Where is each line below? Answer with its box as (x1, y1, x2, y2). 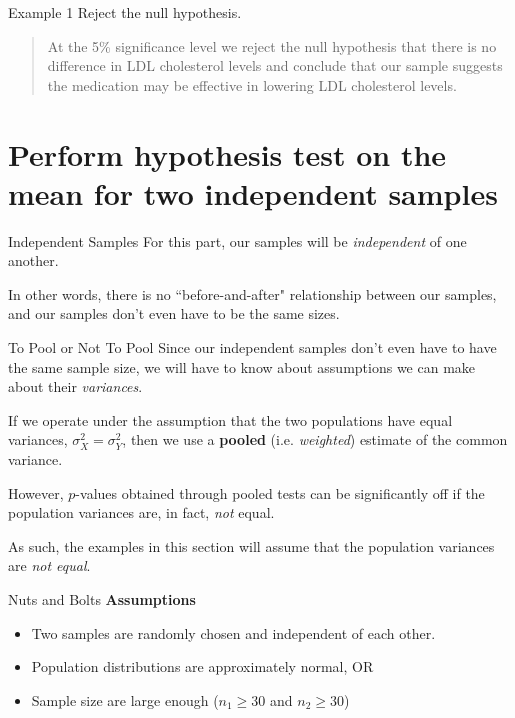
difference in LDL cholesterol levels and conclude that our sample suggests (47, 55, 503, 76)
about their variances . (8, 376, 143, 397)
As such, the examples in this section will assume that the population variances (8, 535, 495, 556)
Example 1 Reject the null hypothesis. (8, 2, 242, 22)
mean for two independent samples (8, 172, 498, 213)
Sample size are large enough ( (31, 689, 219, 710)
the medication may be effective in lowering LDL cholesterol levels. (47, 74, 457, 95)
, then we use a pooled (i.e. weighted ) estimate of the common (122, 429, 508, 450)
